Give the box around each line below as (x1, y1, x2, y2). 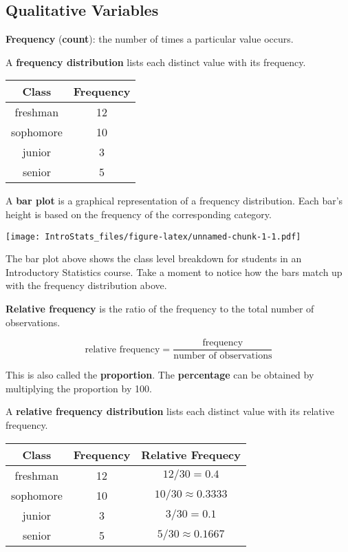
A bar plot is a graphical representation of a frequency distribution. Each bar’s (6, 193, 343, 208)
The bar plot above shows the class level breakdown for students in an (6, 251, 302, 266)
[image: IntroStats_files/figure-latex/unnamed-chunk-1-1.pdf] (6, 231, 301, 242)
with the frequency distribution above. (6, 278, 167, 293)
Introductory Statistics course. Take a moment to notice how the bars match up (6, 264, 342, 279)
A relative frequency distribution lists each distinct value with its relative (6, 404, 334, 418)
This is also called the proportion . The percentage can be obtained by (6, 368, 314, 382)
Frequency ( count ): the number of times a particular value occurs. (6, 32, 294, 46)
